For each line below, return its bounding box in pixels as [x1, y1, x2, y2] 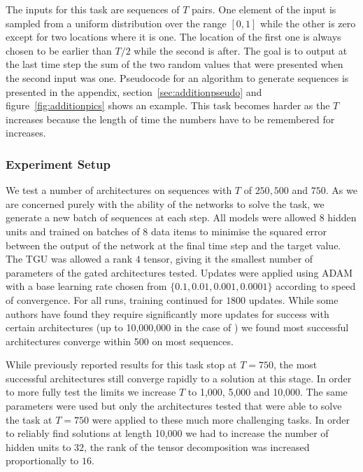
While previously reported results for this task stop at [6, 357, 237, 372]
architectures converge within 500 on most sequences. [6, 333, 234, 348]
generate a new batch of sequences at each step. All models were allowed [6, 210, 317, 225]
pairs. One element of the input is [192, 2, 336, 16]
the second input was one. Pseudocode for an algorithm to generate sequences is [6, 70, 349, 85]
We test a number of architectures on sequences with [6, 183, 232, 197]
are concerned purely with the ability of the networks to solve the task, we [6, 196, 325, 211]
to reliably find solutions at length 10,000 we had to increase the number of [6, 426, 329, 440]
